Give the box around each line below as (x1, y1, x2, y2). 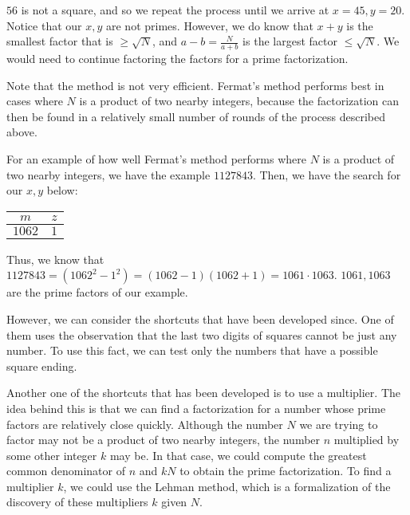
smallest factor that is (6, 33, 113, 49)
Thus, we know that (6, 250, 104, 267)
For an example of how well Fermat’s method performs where (6, 150, 306, 167)
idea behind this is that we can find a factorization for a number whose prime (6, 399, 386, 416)
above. (6, 124, 37, 140)
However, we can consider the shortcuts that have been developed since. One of (6, 310, 394, 327)
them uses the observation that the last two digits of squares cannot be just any (6, 326, 397, 343)
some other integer (6, 446, 97, 463)
